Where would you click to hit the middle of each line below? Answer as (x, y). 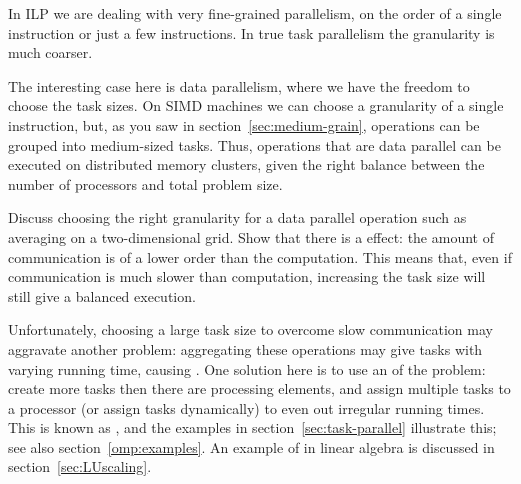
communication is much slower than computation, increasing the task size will (247, 276)
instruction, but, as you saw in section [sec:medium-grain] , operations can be (244, 124)
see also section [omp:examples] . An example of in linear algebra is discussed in (251, 446)
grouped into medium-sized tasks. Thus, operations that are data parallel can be (254, 144)
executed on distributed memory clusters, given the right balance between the (246, 164)
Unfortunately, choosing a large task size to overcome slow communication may (250, 329)
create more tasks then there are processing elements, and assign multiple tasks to (259, 388)
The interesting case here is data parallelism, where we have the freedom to (239, 85)
